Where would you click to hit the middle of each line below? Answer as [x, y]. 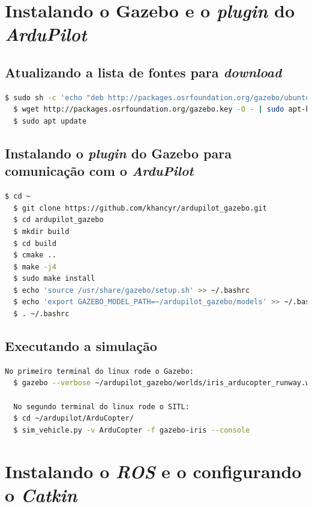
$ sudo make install [54, 279]
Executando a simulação [81, 346]
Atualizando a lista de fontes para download [143, 72]
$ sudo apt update [50, 121]
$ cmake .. [35, 255]
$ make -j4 [35, 267]
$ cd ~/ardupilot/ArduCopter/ [73, 418]
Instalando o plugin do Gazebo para [118, 153]
